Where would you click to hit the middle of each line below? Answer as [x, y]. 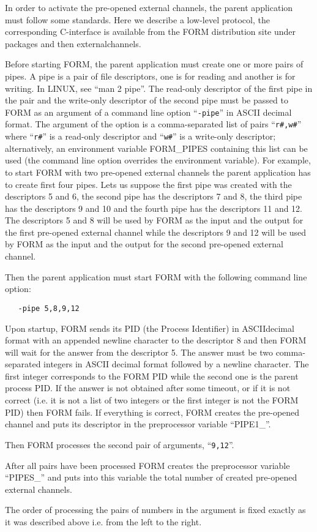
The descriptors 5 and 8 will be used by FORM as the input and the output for [154, 220]
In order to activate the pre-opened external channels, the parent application [149, 7]
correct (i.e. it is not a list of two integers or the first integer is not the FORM [152, 400]
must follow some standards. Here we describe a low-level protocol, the [137, 19]
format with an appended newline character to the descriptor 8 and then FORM [156, 340]
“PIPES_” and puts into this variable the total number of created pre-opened [151, 477]
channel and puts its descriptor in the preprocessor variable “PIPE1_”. [138, 424]
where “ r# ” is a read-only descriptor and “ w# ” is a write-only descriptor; [140, 136]
